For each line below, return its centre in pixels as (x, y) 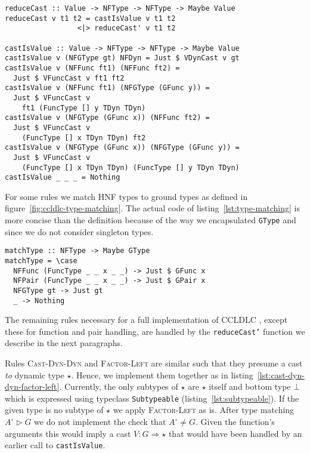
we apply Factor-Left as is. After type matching (204, 410)
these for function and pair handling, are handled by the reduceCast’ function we (155, 331)
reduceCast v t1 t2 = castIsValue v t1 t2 (90, 18)
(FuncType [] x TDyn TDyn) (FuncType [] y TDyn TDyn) (131, 167)
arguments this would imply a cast (68, 433)
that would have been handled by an (235, 433)
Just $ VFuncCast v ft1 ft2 (69, 78)
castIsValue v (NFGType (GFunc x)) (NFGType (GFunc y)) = (122, 148)
